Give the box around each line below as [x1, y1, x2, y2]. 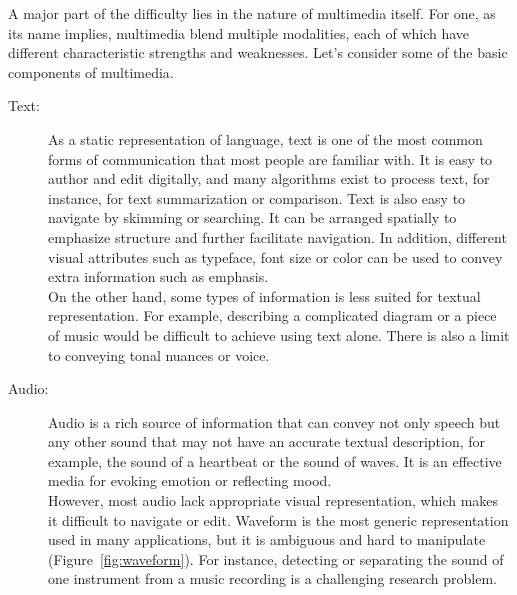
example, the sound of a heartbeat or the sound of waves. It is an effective [48, 450, 502, 471]
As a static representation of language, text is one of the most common [48, 128, 483, 149]
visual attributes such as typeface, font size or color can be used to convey [48, 246, 503, 267]
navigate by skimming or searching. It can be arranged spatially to [48, 207, 457, 228]
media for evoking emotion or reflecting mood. [48, 470, 332, 491]
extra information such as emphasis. [48, 266, 269, 287]
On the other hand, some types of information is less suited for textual [48, 285, 481, 306]
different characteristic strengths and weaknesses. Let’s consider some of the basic [8, 42, 508, 63]
